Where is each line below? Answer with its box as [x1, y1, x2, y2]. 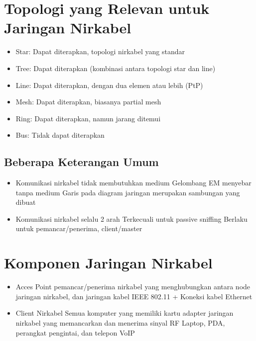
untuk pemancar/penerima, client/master [15, 223, 142, 234]
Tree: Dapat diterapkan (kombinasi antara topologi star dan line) [15, 63, 216, 73]
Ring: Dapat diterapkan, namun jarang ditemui [15, 113, 161, 123]
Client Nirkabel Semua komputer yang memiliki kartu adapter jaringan [15, 308, 234, 318]
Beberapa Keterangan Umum [4, 154, 159, 170]
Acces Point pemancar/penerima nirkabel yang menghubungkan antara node [15, 281, 251, 292]
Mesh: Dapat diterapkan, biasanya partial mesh [15, 96, 161, 107]
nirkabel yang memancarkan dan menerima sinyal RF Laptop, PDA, [15, 317, 225, 328]
